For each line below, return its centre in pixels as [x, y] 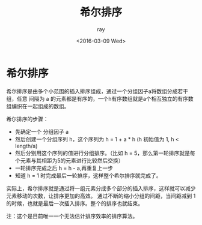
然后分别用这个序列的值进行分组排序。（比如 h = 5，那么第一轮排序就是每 [105, 153]
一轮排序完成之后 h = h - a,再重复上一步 [64, 168]
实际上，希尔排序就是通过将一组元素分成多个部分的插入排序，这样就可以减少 [101, 188]
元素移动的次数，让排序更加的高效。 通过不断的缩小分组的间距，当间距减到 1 [101, 196]
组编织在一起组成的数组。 [38, 106]
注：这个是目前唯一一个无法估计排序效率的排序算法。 [72, 216]
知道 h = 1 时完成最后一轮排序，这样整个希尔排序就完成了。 [88, 175]
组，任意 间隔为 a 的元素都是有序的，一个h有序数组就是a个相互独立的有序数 [100, 98]
